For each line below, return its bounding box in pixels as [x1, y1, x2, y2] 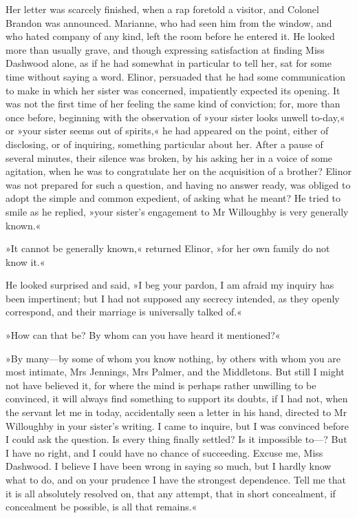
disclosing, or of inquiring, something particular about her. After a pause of [6, 136, 323, 151]
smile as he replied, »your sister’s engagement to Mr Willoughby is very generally [6, 204, 349, 218]
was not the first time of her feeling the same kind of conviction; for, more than [6, 96, 340, 111]
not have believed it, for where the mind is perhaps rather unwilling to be [6, 377, 316, 392]
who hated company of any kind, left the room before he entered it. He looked [6, 29, 335, 43]
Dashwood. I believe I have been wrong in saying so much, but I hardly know [6, 459, 332, 473]
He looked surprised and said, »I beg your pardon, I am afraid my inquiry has [6, 278, 334, 292]
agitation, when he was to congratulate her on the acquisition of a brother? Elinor [6, 164, 352, 178]
